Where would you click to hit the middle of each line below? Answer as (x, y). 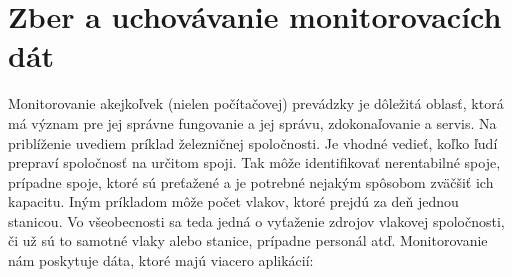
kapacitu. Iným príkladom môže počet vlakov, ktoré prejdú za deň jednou (233, 201)
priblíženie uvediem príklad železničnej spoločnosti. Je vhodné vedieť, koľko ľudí (253, 142)
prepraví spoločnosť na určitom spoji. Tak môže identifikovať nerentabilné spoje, (254, 162)
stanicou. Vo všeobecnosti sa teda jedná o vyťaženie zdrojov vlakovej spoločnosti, (256, 220)
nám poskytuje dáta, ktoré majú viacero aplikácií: (161, 260)
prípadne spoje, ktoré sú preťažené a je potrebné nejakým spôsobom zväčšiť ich (251, 181)
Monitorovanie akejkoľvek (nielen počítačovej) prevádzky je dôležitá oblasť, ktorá (256, 103)
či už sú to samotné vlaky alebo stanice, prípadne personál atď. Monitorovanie (248, 240)
